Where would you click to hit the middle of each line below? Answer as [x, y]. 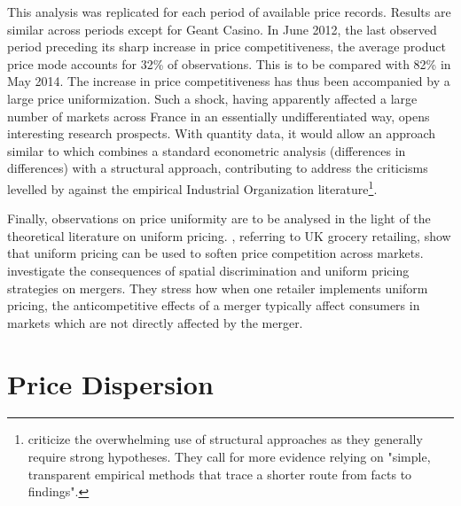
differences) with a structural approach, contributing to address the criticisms [218, 168]
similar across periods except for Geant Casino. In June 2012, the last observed [222, 29]
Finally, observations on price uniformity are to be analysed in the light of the [219, 218]
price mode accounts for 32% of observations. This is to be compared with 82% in [229, 63]
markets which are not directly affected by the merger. [155, 322]
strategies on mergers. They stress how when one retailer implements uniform [218, 288]
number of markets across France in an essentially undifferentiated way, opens [219, 116]
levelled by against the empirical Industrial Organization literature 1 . [192, 187]
